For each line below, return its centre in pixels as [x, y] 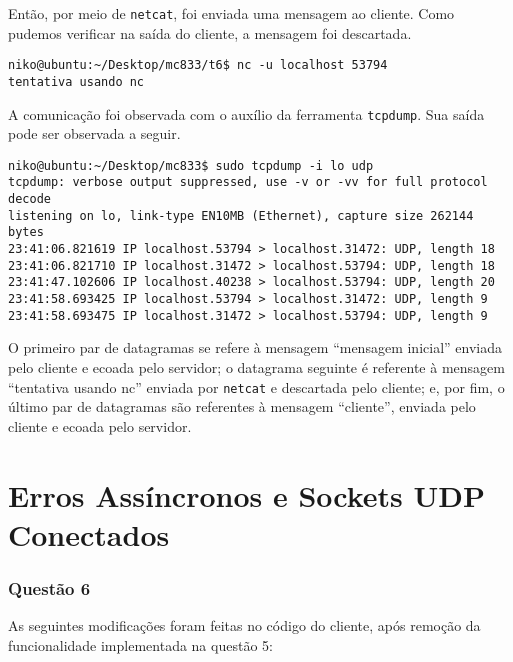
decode [29, 199]
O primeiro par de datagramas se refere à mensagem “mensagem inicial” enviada [255, 347]
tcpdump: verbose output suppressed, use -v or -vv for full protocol [248, 182]
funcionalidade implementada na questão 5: [140, 644]
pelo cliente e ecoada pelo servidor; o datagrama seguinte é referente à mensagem [256, 366]
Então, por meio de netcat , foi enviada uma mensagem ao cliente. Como [231, 13]
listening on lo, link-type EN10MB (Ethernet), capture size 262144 [241, 215]
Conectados [89, 533]
